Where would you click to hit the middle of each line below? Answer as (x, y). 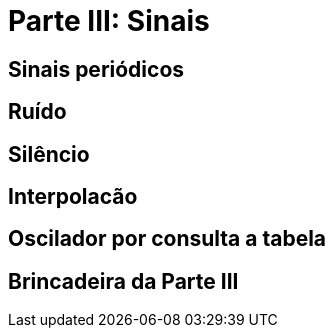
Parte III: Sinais (109, 21)
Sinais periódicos (96, 69)
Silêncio (49, 154)
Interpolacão (73, 197)
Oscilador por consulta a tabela (167, 239)
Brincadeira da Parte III (123, 281)
